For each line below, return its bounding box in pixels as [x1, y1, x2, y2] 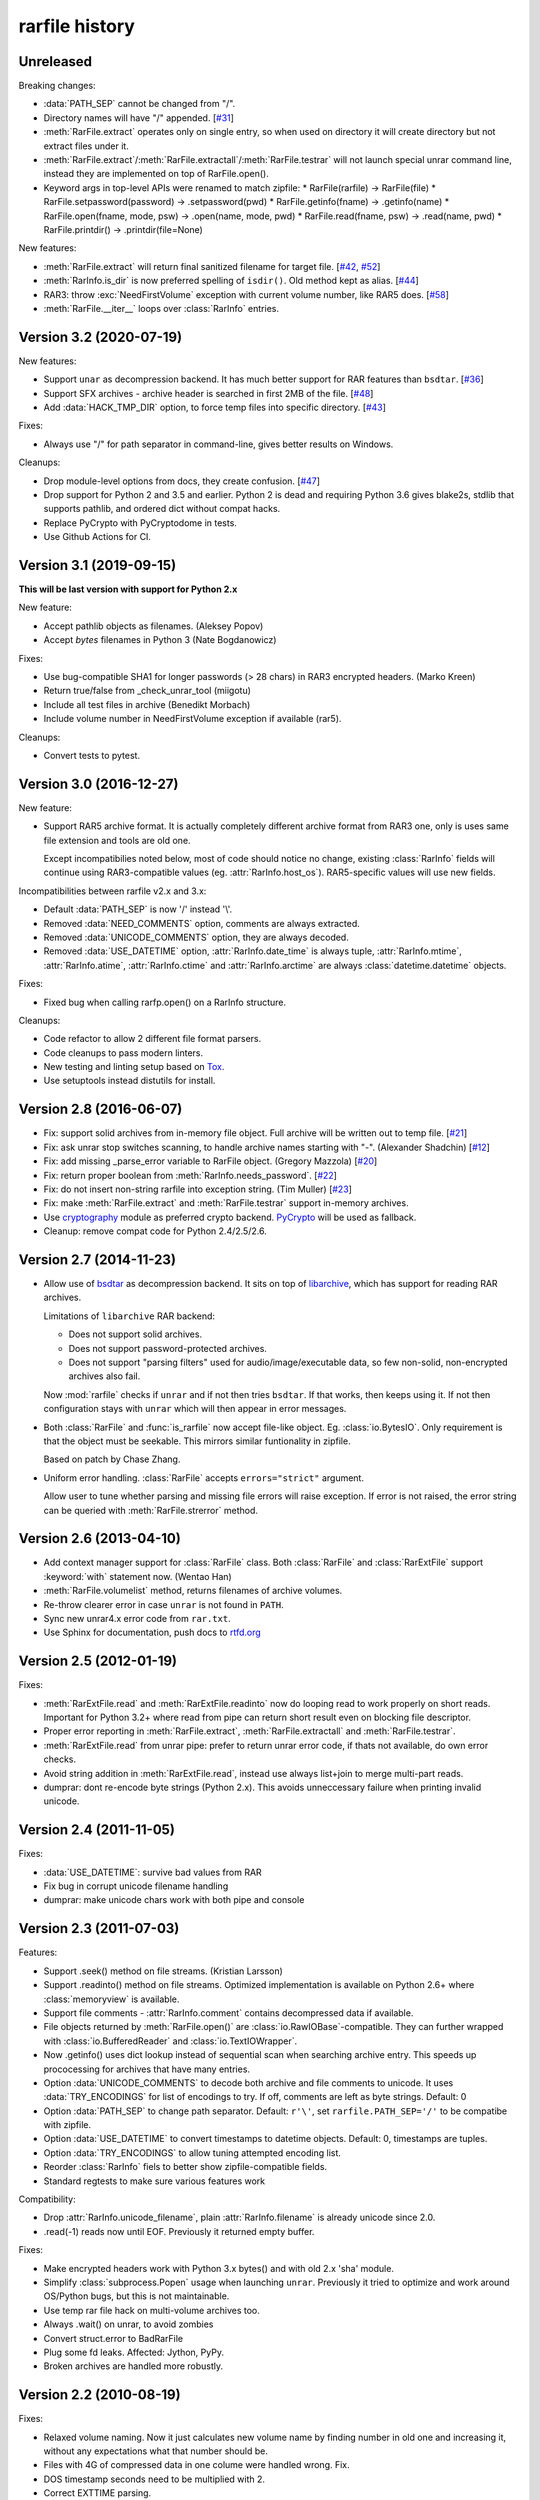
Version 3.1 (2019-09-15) [18, 556, 177, 574]
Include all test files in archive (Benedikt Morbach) [43, 698, 251, 710]
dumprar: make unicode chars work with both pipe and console [43, 1894, 305, 1906]
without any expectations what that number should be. [43, 2445, 269, 2457]
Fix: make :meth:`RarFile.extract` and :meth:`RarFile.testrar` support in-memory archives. [43, 1197, 409, 1209]
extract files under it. [43, 140, 129, 152]
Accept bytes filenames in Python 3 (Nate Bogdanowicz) [43, 634, 277, 646]
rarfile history [18, 15, 135, 37]
